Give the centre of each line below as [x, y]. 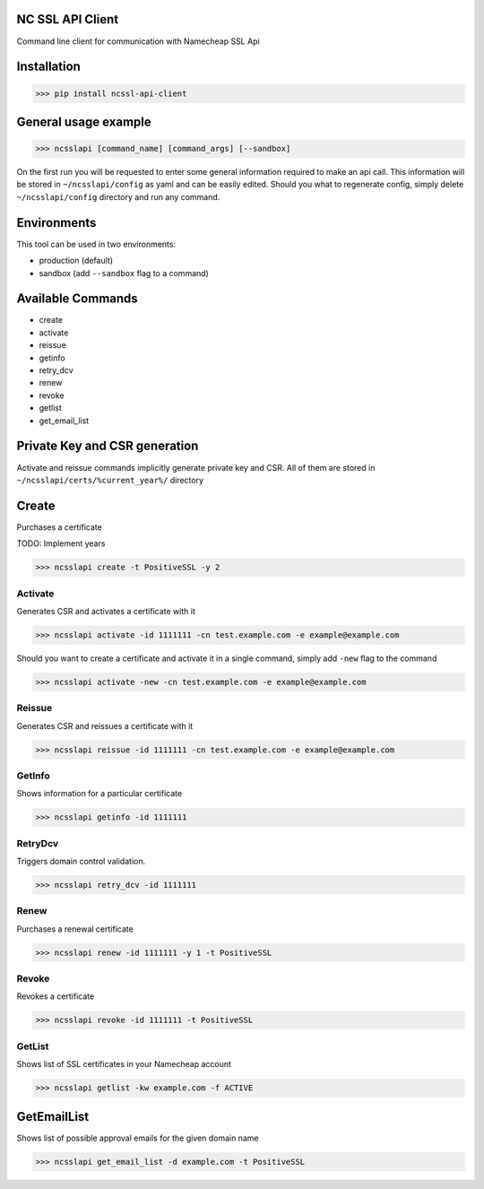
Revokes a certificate [56, 996]
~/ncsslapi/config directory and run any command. [118, 196]
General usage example [84, 122]
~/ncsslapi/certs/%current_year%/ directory [110, 480]
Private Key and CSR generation [108, 446]
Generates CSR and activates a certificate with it [106, 611]
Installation [48, 67]
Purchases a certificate [59, 527]
